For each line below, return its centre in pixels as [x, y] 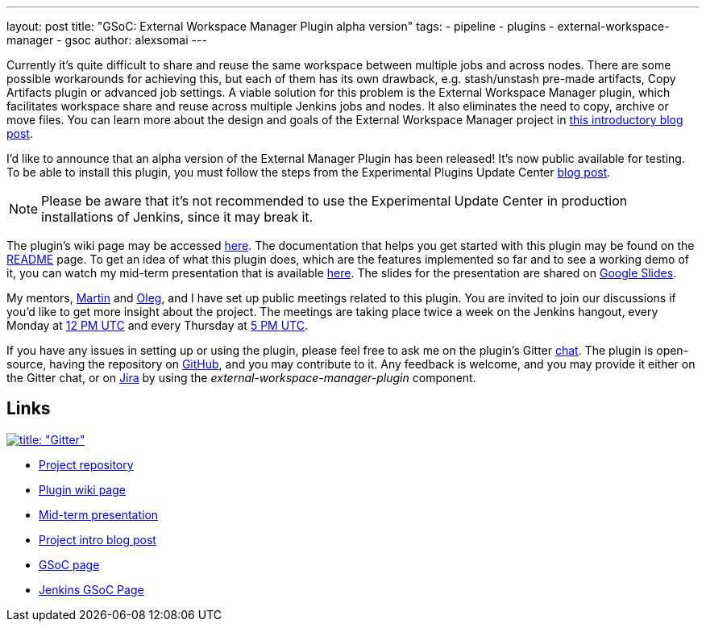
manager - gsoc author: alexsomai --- [107, 40]
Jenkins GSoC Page [91, 589]
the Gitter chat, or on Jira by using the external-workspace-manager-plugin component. [241, 378]
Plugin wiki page [82, 489]
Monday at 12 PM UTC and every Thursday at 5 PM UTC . [157, 325]
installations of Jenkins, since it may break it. [177, 217]
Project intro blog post [98, 539]
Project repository [86, 464]
